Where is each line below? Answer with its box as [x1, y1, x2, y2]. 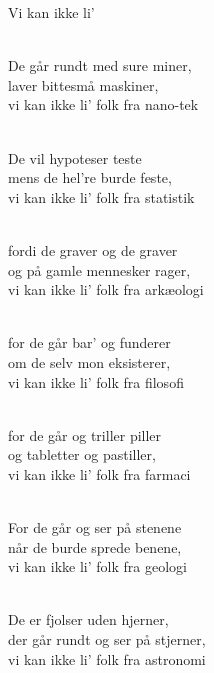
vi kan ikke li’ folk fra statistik [8, 186, 195, 207]
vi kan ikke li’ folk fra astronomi [8, 648, 206, 669]
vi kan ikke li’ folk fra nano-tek [8, 94, 199, 115]
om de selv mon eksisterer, [8, 351, 171, 372]
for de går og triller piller [8, 424, 162, 445]
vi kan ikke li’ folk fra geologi [8, 556, 187, 577]
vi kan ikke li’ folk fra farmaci [8, 463, 191, 484]
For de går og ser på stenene [8, 517, 182, 538]
